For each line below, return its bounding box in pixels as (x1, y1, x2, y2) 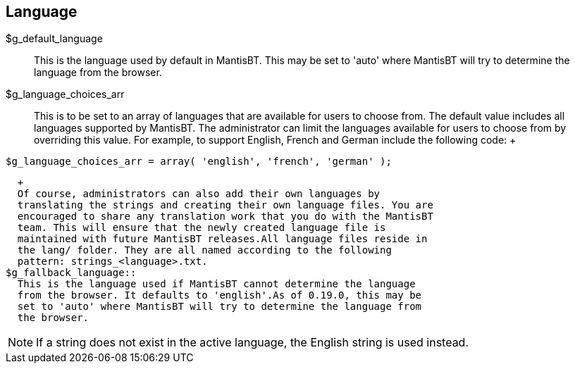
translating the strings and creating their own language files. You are (17, 199, 433, 211)
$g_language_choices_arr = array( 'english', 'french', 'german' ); (6, 156, 392, 168)
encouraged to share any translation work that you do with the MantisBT (17, 211, 433, 223)
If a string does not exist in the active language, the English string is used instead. (36, 335, 469, 350)
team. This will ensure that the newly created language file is (17, 222, 386, 234)
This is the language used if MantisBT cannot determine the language (17, 278, 416, 290)
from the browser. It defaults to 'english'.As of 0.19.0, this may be (17, 289, 422, 301)
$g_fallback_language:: (6, 267, 137, 279)
